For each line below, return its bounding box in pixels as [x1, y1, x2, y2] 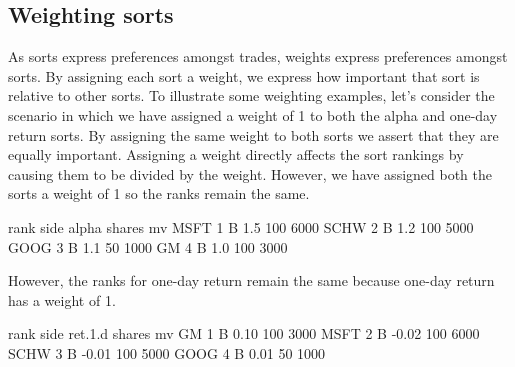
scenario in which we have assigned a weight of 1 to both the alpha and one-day [8, 104, 498, 125]
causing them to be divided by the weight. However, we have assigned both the [8, 163, 493, 184]
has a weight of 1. [8, 289, 116, 310]
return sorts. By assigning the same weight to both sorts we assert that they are [8, 124, 499, 145]
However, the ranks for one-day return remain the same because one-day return [8, 270, 495, 291]
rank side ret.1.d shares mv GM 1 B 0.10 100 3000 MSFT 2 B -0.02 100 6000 [8, 323, 480, 344]
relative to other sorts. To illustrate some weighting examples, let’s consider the [8, 85, 495, 106]
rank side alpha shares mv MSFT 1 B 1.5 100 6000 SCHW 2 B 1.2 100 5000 [8, 216, 474, 237]
